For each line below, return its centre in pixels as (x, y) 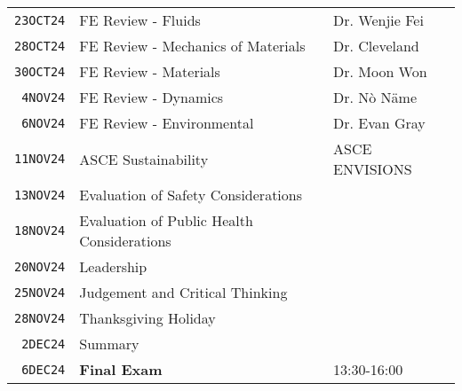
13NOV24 (40, 195)
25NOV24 (40, 292)
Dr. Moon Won (380, 71)
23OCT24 (40, 20)
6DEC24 (44, 369)
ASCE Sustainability (144, 159)
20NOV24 (40, 266)
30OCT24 (40, 71)
